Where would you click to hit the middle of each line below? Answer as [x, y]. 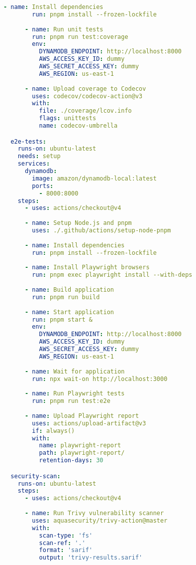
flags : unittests [68, 118]
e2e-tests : [28, 141]
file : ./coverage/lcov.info [85, 111]
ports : [43, 186]
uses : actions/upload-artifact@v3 [89, 423]
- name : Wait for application [75, 371]
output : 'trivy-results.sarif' [91, 558]
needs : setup [39, 156]
